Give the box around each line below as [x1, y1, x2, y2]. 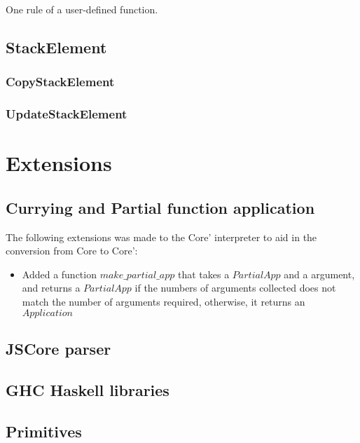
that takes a [177, 266, 230, 281]
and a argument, [284, 266, 355, 281]
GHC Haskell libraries [6, 379, 169, 400]
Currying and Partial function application [6, 196, 315, 218]
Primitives [6, 420, 82, 442]
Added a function [22, 266, 97, 281]
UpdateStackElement [6, 105, 127, 123]
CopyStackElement [6, 73, 115, 90]
